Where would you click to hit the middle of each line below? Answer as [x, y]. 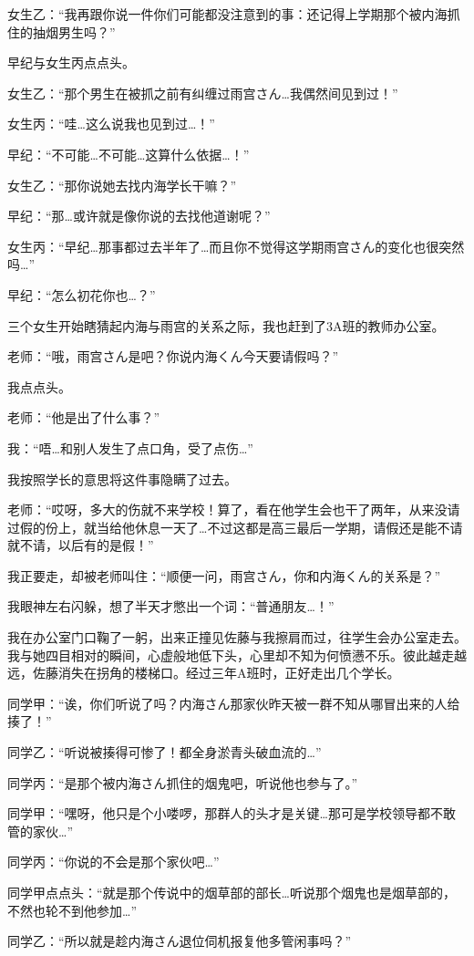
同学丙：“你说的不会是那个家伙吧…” [113, 862]
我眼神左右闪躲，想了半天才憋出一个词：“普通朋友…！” [171, 606]
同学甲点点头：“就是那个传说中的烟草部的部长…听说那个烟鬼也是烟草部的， [232, 892]
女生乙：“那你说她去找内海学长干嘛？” [122, 185]
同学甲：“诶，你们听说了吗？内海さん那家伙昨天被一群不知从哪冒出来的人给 [234, 703]
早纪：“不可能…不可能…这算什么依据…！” [129, 154]
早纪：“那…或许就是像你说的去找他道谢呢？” [139, 216]
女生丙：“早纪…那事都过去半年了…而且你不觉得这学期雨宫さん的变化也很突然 [236, 246]
